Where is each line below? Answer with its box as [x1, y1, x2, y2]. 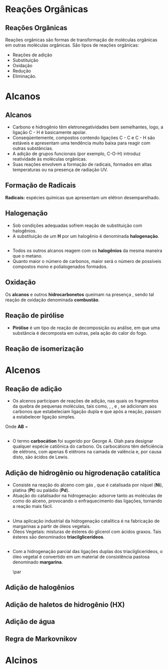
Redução [12, 68, 32, 74]
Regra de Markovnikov [5, 634, 77, 643]
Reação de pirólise [5, 311, 64, 320]
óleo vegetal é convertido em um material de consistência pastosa [12, 554, 150, 560]
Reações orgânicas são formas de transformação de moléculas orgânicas [5, 37, 158, 43]
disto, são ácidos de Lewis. [12, 454, 69, 460]
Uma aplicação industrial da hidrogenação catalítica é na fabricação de [12, 518, 160, 524]
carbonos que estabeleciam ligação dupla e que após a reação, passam [12, 409, 161, 415]
